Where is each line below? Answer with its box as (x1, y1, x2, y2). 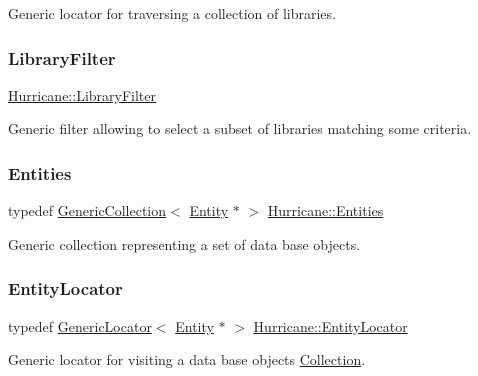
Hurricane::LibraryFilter (8, 84, 157, 105)
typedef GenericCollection (8, 200, 167, 221)
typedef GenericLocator (8, 315, 152, 336)
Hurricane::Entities (267, 200, 384, 221)
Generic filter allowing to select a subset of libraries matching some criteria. (8, 118, 472, 139)
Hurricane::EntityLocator (253, 315, 408, 336)
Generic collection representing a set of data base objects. (8, 233, 361, 254)
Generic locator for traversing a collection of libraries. (8, 3, 336, 23)
